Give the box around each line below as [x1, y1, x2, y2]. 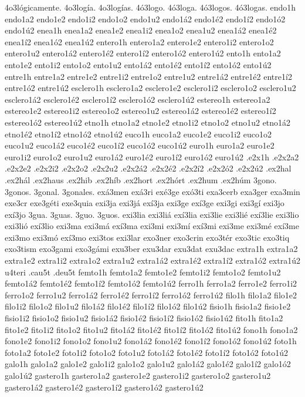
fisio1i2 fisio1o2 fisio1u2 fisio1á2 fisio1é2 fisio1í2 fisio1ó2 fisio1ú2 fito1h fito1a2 [5, 312, 283, 324]
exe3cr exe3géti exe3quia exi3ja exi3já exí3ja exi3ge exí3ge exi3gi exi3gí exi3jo [5, 197, 284, 209]
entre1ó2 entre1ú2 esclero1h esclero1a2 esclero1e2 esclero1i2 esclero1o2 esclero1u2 [5, 82, 296, 94]
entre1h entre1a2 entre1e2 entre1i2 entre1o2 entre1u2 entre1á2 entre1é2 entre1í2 [5, 70, 292, 82]
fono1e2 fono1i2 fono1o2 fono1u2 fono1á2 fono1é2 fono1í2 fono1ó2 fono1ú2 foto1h [5, 335, 297, 347]
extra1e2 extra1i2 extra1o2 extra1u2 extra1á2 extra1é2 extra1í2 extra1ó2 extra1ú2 [5, 254, 300, 267]
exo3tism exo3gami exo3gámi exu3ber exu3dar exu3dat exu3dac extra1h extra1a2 [5, 243, 298, 255]
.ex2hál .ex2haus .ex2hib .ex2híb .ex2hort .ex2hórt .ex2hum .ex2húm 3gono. [5, 173, 277, 186]
